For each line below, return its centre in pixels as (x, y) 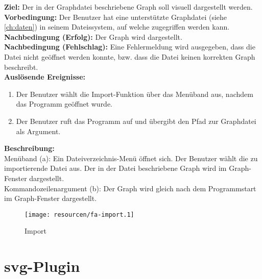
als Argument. (38, 131)
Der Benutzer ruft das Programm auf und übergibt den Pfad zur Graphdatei (136, 121)
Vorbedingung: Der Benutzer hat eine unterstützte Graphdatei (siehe (116, 17)
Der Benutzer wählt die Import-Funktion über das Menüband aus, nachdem (135, 94)
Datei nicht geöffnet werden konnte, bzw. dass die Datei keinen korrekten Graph (130, 56)
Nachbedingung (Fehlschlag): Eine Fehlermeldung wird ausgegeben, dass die (130, 47)
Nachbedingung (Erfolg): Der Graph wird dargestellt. (93, 36)
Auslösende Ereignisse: (45, 77)
